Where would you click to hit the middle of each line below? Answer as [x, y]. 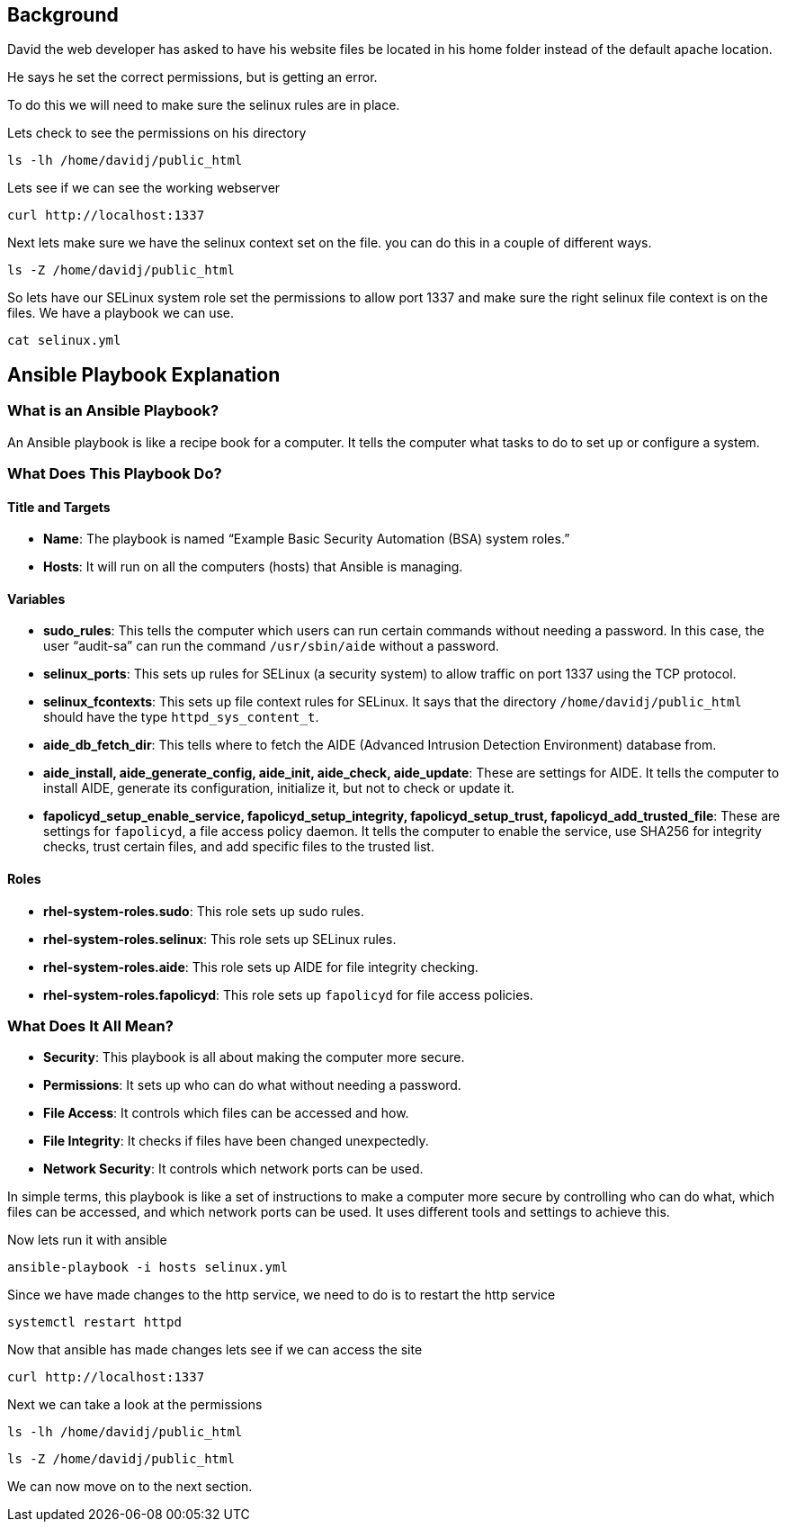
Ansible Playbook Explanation [144, 374]
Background [63, 15]
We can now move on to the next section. [130, 1487]
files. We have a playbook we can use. [121, 313]
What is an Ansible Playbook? [113, 411]
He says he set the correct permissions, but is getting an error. [192, 77]
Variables [36, 598]
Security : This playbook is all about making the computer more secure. [254, 1057]
